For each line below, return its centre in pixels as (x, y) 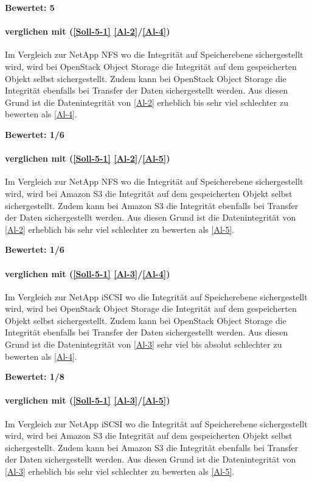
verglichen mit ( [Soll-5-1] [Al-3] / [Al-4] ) (88, 273)
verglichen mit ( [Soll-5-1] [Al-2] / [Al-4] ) (88, 31)
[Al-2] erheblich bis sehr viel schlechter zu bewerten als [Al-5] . (120, 229)
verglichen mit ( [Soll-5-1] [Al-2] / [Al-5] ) (88, 158)
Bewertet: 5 (30, 7)
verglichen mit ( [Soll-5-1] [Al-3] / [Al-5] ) (88, 400)
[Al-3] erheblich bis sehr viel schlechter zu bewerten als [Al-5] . (120, 471)
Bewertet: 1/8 (35, 377)
